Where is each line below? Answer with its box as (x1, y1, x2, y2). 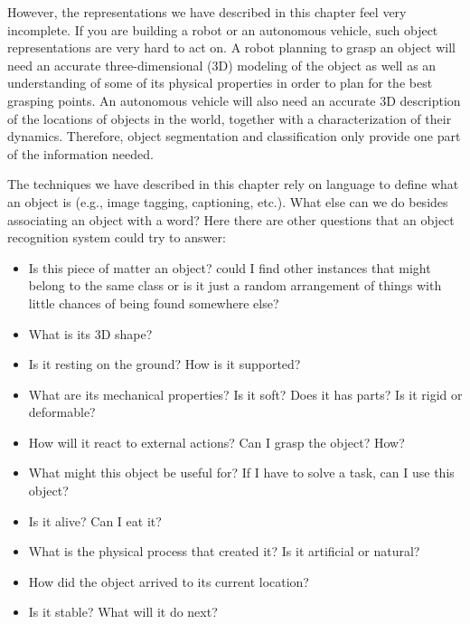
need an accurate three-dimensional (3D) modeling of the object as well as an (7, 55, 437, 74)
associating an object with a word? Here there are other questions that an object (7, 210, 455, 229)
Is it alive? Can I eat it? (28, 511, 162, 530)
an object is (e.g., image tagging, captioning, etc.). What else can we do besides (7, 192, 448, 211)
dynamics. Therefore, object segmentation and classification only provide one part (7, 127, 461, 146)
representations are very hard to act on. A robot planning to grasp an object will (7, 38, 456, 57)
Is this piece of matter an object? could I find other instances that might (28, 258, 431, 277)
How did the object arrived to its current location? (28, 572, 309, 591)
